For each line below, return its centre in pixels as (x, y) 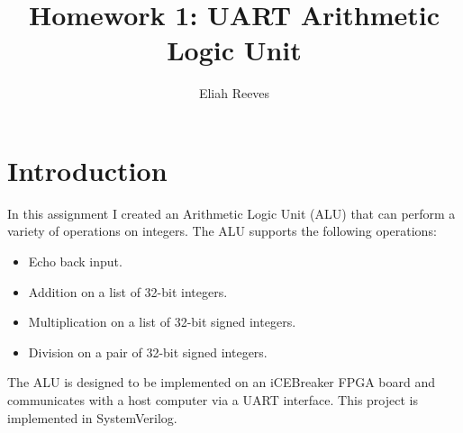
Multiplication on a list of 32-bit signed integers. (162, 322)
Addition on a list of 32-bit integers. (128, 291)
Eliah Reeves (234, 93)
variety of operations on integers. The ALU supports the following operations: (222, 231)
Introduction (87, 170)
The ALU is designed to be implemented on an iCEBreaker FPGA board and (222, 382)
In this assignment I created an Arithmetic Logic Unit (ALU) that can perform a (231, 213)
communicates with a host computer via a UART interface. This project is (213, 400)
